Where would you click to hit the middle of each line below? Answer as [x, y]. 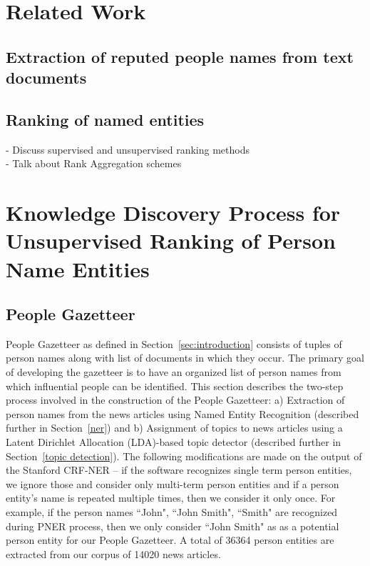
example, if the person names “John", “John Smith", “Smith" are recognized [172, 512]
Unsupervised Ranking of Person [171, 240]
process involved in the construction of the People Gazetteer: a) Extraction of [175, 400]
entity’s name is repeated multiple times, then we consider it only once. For [171, 498]
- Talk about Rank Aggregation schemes [94, 163]
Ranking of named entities [105, 119]
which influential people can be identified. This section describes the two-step [175, 386]
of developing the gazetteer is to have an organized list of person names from [174, 372]
